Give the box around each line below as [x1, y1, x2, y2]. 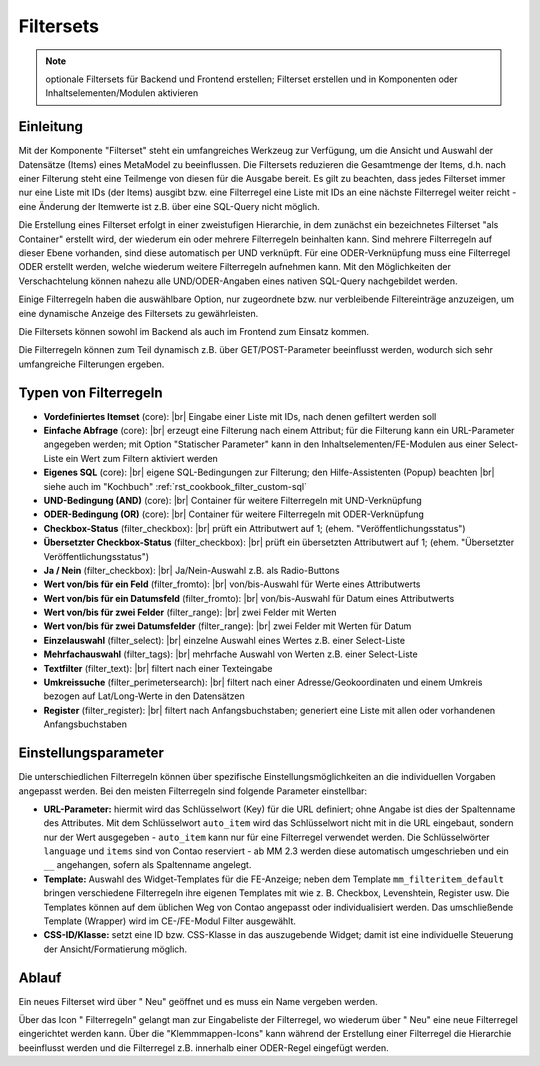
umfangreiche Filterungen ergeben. [18, 358, 165, 370]
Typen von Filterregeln [18, 384, 164, 401]
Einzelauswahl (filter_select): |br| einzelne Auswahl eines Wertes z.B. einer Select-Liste [43, 634, 405, 646]
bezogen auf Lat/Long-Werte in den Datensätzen [43, 690, 245, 702]
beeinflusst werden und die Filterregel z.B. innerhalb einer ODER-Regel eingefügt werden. [18, 1041, 389, 1054]
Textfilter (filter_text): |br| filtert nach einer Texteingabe [43, 662, 273, 674]
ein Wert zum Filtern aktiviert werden [65, 452, 219, 464]
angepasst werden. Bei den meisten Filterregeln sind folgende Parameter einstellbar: [18, 785, 368, 797]
